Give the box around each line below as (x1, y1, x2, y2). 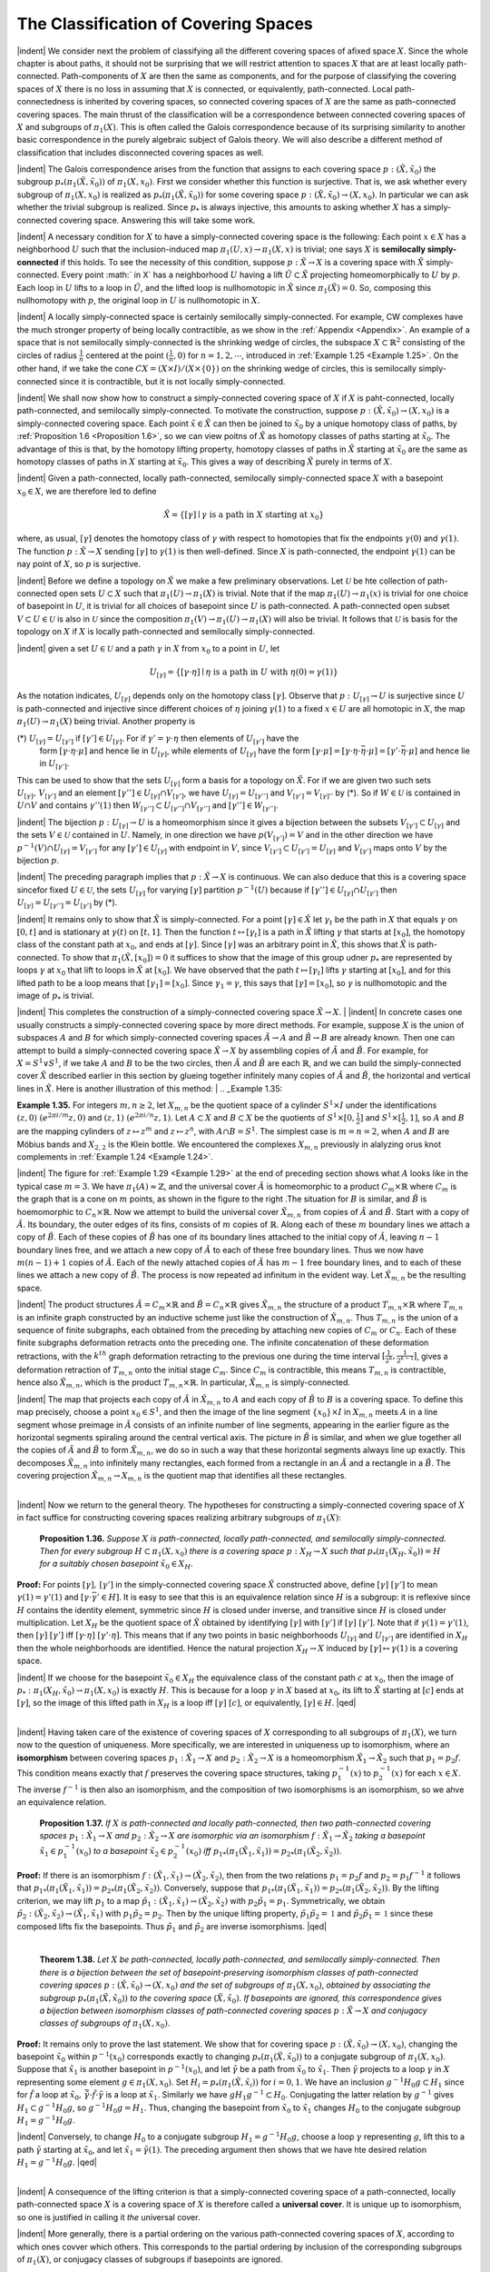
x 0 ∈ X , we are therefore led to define (16, 485, 157, 499)
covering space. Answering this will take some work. (59, 214, 256, 225)
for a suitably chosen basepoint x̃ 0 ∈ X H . (39, 1559, 194, 1571)
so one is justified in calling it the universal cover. (16, 2211, 201, 2222)
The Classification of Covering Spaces (16, 14, 313, 34)
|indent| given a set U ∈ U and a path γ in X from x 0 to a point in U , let (16, 643, 280, 656)
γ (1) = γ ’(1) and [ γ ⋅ (16, 1591, 93, 1603)
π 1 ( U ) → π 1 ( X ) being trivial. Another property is (16, 716, 195, 729)
